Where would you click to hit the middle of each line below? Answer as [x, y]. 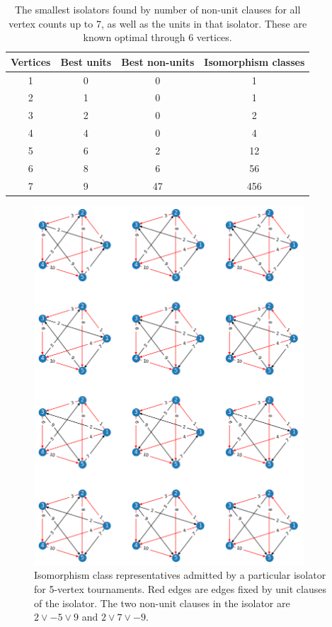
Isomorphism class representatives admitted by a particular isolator [180, 575]
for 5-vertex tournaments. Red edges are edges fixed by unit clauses [180, 588]
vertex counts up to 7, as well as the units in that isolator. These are [158, 23]
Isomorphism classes [254, 61]
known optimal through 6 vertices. [158, 37]
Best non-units [158, 61]
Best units [86, 61]
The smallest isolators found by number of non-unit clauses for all [158, 9]
